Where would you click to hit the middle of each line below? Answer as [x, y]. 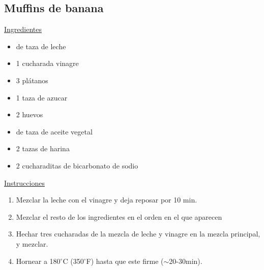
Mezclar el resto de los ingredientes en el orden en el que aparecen [119, 216]
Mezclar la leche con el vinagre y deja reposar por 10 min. [107, 200]
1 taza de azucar [42, 97]
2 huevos [30, 114]
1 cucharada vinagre [47, 63]
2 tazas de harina [43, 148]
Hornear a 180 [38, 261]
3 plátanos [32, 80]
